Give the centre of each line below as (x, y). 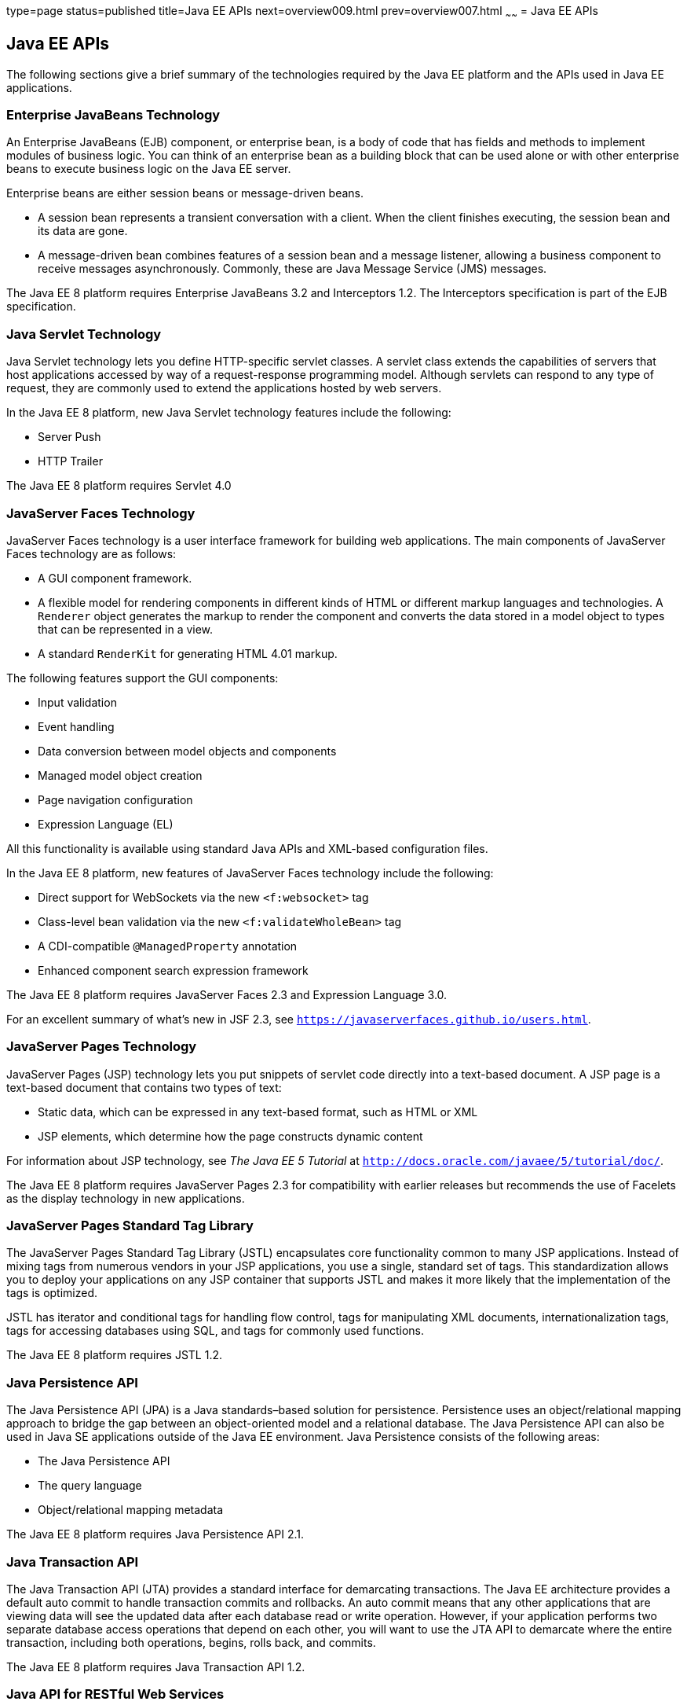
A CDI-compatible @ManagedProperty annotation (168, 946)
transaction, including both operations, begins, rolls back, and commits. (191, 1642)
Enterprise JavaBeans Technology (113, 115)
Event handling (76, 726)
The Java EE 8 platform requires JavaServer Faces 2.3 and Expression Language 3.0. (227, 994)
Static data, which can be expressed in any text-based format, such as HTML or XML (258, 1112)
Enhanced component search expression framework (173, 970)
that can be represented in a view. (126, 629)
